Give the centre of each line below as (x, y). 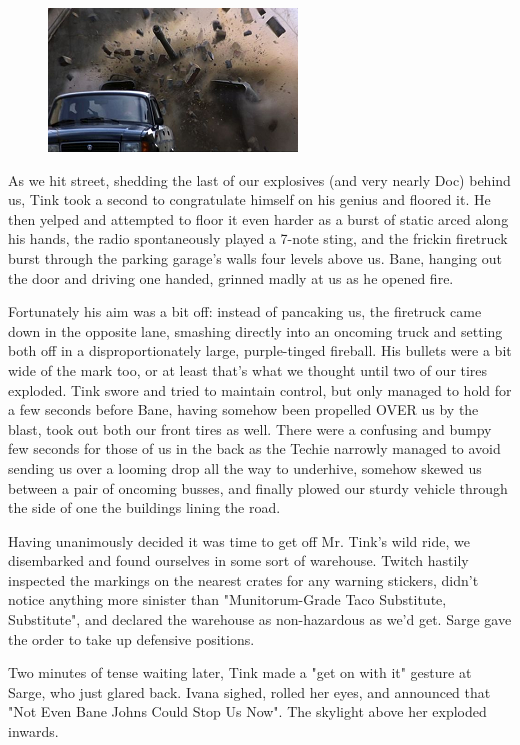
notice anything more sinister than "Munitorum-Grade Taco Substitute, (227, 599)
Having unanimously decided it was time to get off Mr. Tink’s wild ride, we (239, 540)
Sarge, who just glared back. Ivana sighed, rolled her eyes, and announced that (249, 691)
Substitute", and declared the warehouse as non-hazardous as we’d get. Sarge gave (260, 619)
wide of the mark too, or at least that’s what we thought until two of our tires (248, 369)
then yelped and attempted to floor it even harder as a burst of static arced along (258, 218)
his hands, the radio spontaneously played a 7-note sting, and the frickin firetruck (258, 238)
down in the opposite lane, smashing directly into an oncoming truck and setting (255, 330)
